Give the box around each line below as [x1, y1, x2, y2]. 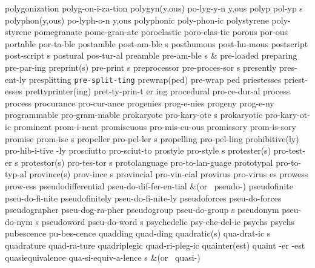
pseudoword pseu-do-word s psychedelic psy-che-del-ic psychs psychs [41, 215, 294, 227]
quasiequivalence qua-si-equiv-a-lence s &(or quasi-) [5, 250, 201, 263]
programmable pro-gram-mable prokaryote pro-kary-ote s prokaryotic [5, 108, 263, 121]
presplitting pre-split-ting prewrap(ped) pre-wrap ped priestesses [28, 73, 282, 85]
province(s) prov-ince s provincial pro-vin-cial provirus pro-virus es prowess [29, 168, 308, 180]
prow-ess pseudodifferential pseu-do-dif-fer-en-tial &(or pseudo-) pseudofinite [5, 179, 293, 192]
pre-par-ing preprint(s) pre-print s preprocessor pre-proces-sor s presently [5, 60, 277, 73]
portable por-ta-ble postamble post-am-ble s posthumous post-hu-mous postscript [5, 37, 308, 50]
